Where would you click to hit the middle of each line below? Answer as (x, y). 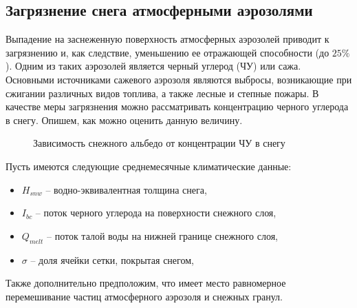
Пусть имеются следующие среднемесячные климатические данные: (149, 166)
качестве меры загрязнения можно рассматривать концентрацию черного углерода (177, 106)
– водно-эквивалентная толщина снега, (126, 189)
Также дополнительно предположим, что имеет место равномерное (146, 283)
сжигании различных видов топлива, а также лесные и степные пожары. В (162, 93)
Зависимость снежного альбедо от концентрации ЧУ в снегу (159, 143)
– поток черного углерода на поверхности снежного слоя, (156, 213)
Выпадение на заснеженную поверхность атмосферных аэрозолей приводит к (167, 39)
